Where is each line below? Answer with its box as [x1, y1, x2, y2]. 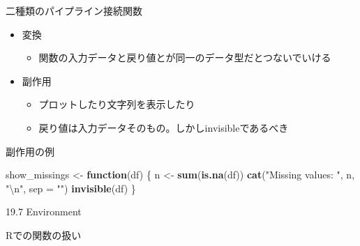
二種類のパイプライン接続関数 [6, 3, 142, 17]
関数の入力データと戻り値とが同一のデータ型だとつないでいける [38, 50, 331, 65]
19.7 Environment [6, 204, 82, 219]
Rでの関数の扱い [6, 227, 82, 242]
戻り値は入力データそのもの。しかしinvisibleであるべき [38, 120, 289, 134]
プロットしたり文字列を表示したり [38, 97, 195, 112]
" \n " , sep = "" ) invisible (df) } [6, 180, 136, 195]
